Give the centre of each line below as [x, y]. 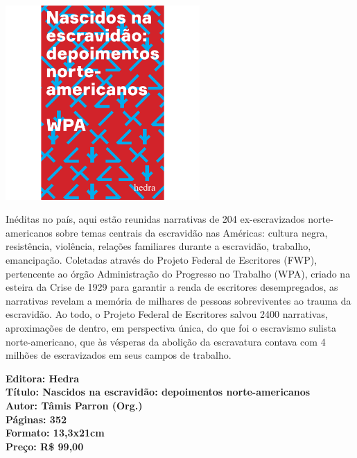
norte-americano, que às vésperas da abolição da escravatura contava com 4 [166, 341]
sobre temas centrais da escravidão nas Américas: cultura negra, [192, 232]
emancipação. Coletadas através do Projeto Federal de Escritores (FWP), [162, 260]
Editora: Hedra [42, 378]
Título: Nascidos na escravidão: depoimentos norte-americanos [158, 392]
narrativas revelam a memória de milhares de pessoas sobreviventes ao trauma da [178, 300]
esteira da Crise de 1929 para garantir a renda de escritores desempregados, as [172, 287]
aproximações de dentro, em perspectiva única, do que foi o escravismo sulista [171, 328]
